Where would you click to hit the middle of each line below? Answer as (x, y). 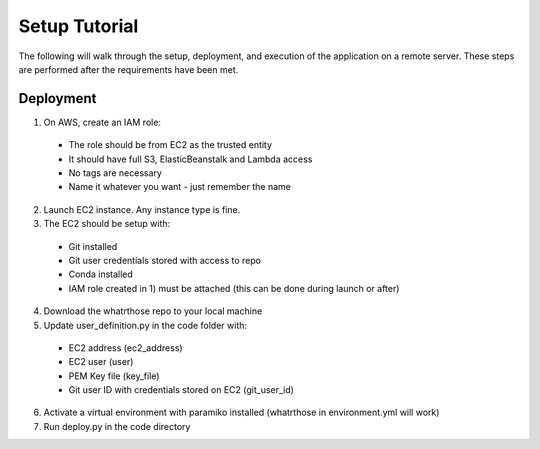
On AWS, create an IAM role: (102, 122)
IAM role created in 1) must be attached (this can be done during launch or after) (234, 288)
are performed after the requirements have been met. (128, 69)
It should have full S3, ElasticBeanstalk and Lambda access (190, 159)
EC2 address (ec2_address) (126, 347)
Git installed (93, 246)
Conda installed (101, 274)
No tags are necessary (115, 173)
